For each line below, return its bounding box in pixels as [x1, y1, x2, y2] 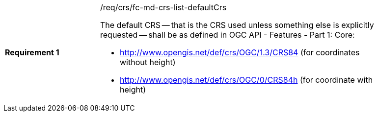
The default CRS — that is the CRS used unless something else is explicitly [100, 20, 374, 30]
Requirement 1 [5, 47, 59, 57]
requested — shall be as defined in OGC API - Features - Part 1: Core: [100, 30, 355, 40]
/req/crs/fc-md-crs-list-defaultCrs [100, 2, 227, 12]
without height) [120, 57, 176, 67]
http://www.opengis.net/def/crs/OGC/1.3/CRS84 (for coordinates [120, 47, 360, 57]
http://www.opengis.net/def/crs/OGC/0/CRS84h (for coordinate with [120, 75, 373, 85]
